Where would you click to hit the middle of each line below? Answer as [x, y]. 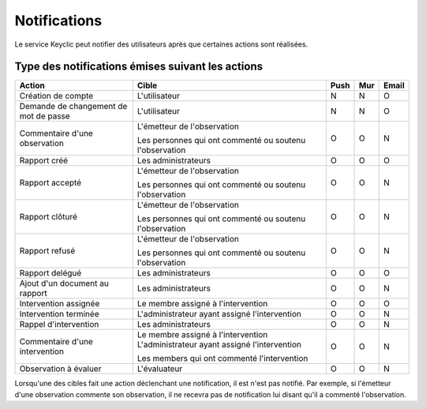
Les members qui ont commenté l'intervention [222, 358]
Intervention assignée [60, 304]
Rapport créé [44, 160]
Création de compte [56, 96]
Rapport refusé [47, 251]
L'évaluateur [160, 369]
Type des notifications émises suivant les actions [139, 67]
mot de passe [45, 116]
